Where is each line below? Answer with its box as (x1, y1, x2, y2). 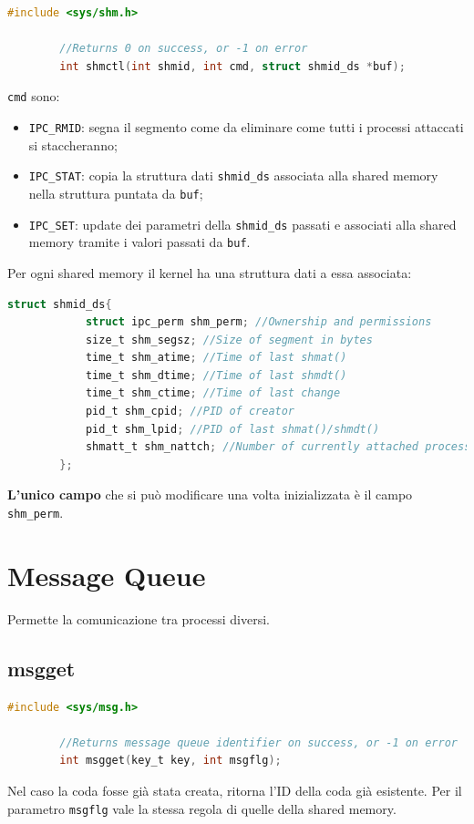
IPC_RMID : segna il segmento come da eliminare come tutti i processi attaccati (28, 118, 464, 137)
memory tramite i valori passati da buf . (28, 232, 251, 252)
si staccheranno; (28, 135, 118, 154)
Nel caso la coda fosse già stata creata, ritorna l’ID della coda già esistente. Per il (7, 780, 462, 799)
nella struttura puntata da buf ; (28, 183, 203, 202)
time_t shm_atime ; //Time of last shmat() (85, 351, 347, 365)
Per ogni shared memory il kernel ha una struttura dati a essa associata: (7, 263, 412, 282)
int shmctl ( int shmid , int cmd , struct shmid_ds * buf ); (59, 59, 406, 73)
